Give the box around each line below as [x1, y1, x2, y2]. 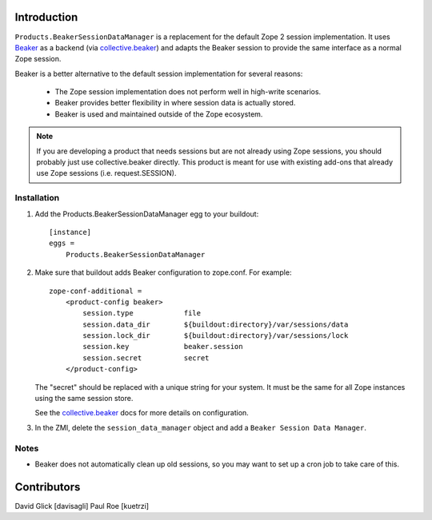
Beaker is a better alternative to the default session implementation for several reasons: [14, 69, 303, 78]
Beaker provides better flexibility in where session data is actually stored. [54, 98, 296, 108]
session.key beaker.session [82, 342, 243, 351]
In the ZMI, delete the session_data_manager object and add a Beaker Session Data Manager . [34, 423, 367, 432]
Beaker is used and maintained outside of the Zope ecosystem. [54, 109, 263, 119]
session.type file [82, 308, 202, 318]
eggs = [49, 239, 75, 248]
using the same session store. [34, 394, 134, 403]
